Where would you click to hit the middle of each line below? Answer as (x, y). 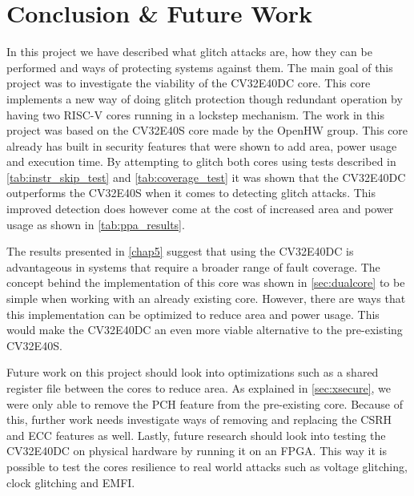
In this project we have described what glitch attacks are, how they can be (189, 52)
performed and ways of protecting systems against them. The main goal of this (200, 67)
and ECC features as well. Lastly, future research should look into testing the (196, 435)
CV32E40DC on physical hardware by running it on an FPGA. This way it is (197, 451)
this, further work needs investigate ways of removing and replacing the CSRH (199, 419)
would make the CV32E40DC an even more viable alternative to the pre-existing (205, 330)
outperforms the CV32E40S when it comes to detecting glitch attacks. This (191, 193)
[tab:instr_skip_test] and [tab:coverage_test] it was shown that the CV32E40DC (206, 177)
